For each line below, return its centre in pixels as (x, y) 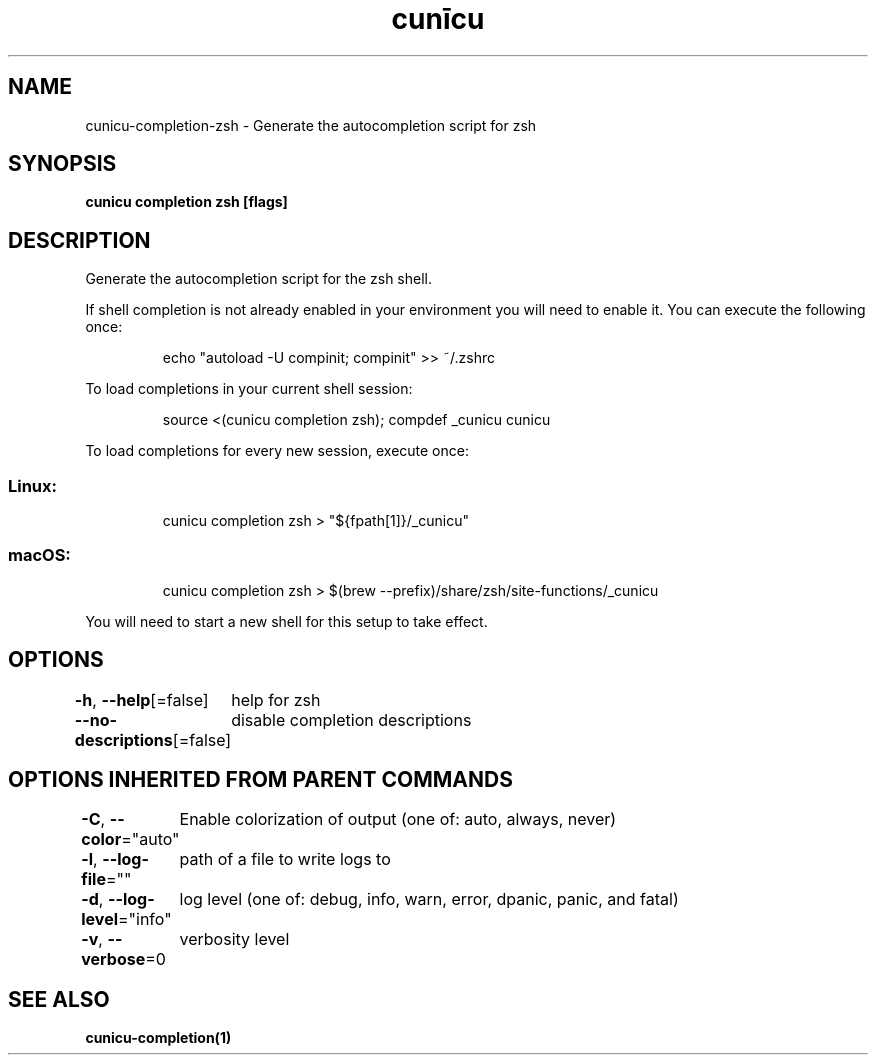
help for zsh (276, 699)
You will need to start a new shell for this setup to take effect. (286, 621)
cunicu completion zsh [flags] (186, 202)
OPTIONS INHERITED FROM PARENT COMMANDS (260, 780)
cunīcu (438, 19)
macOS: (39, 555)
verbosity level (234, 939)
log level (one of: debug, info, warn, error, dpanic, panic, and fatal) (429, 899)
